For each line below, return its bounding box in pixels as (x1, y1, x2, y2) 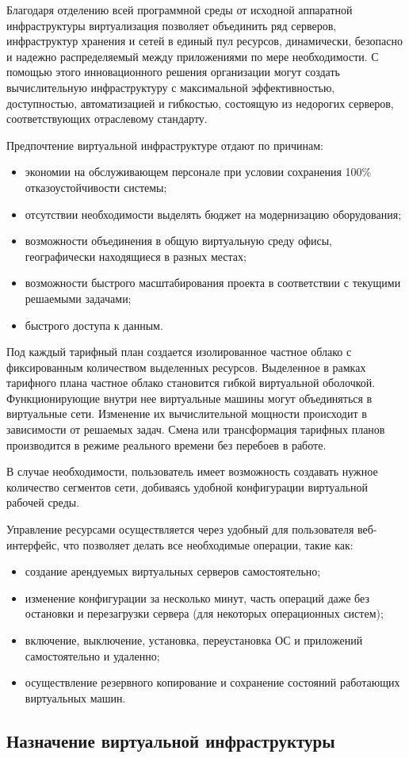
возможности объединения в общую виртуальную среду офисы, (25, 232, 332, 249)
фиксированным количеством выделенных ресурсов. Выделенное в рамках (6, 358, 366, 375)
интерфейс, (6, 536, 60, 553)
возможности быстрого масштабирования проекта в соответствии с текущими (25, 274, 401, 291)
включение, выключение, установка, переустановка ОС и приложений (25, 632, 363, 648)
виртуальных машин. (25, 689, 126, 706)
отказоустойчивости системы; (25, 178, 167, 195)
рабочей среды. (6, 494, 80, 511)
